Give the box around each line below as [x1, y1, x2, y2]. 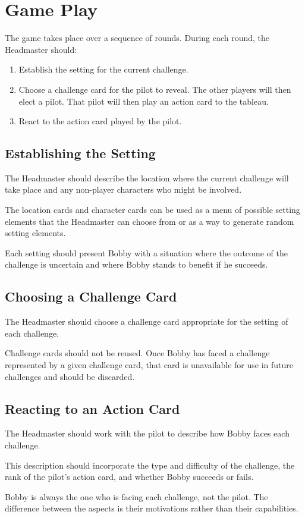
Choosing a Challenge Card [5, 287, 177, 306]
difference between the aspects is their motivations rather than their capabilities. [5, 502, 298, 514]
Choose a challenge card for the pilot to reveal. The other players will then [18, 83, 291, 95]
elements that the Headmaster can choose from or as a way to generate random [5, 215, 294, 227]
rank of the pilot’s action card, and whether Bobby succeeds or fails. [5, 470, 254, 483]
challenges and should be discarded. [5, 370, 135, 382]
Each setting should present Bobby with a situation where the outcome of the [5, 246, 288, 259]
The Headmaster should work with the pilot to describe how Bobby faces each [5, 427, 290, 439]
